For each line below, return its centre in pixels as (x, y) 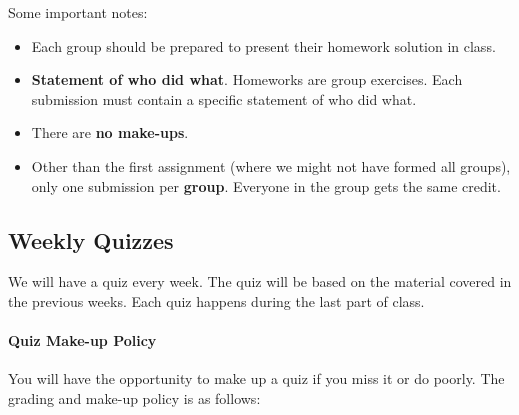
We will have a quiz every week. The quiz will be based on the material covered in (260, 281)
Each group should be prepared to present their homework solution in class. (263, 45)
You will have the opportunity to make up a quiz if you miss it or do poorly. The (256, 378)
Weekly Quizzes (91, 239)
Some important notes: (78, 12)
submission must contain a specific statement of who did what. (224, 98)
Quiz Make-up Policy (82, 340)
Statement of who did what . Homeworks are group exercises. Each (247, 79)
